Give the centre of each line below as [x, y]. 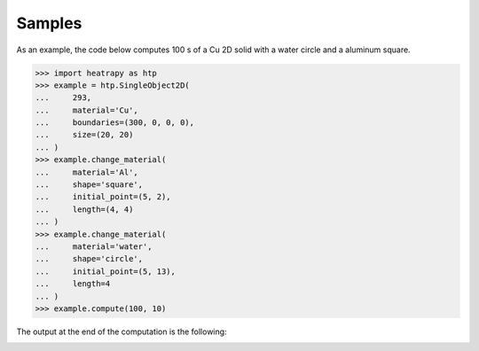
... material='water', [94, 247]
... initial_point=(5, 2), [103, 197]
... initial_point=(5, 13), [106, 271]
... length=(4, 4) [84, 209]
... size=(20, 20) [84, 135]
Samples [49, 23]
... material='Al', [87, 172]
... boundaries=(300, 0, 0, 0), [115, 123]
